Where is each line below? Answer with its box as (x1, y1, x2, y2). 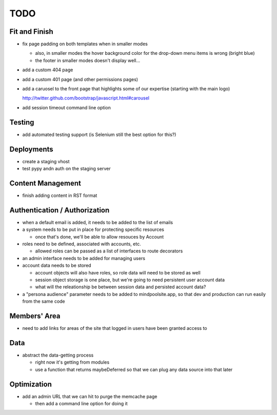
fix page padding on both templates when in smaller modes (22, 41, 148, 47)
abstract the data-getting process (22, 352, 94, 358)
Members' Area (9, 311, 61, 320)
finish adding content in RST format (22, 192, 97, 199)
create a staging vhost (22, 158, 70, 164)
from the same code (22, 298, 65, 305)
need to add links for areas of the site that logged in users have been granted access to (22, 325, 207, 331)
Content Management (9, 179, 82, 187)
